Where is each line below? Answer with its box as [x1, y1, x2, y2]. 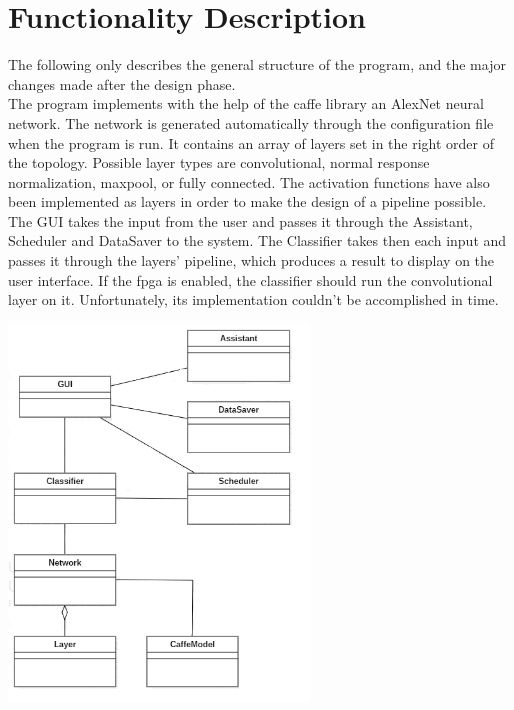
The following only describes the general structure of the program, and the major [8, 54, 506, 75]
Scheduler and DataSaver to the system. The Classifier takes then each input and [8, 230, 507, 251]
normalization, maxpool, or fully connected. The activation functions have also [8, 171, 490, 192]
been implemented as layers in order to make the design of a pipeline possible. [8, 191, 487, 212]
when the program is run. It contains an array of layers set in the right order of [8, 132, 494, 153]
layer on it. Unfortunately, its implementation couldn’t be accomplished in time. [8, 289, 499, 310]
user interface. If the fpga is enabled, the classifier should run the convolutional [8, 269, 493, 290]
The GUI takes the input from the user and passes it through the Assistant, [8, 210, 473, 231]
